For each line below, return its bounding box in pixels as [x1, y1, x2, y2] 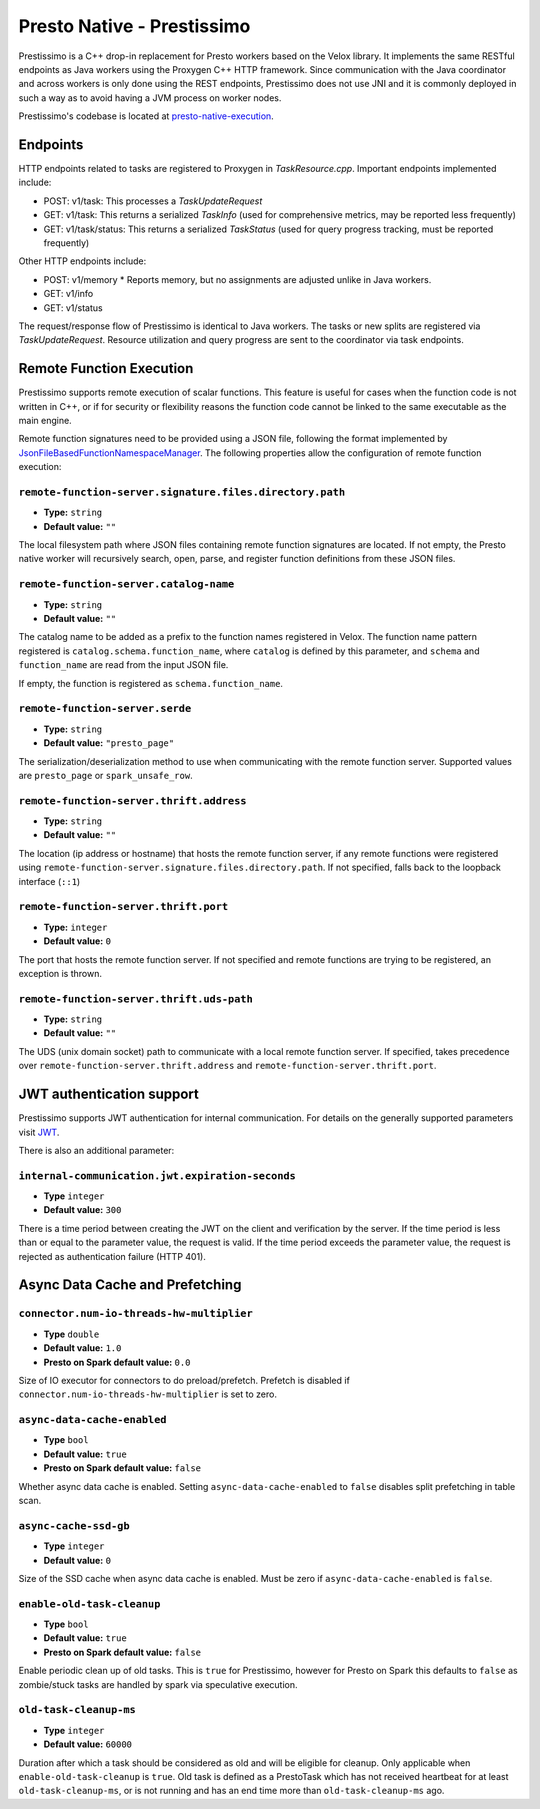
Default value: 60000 [43, 1738, 133, 1750]
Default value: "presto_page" [43, 737, 175, 749]
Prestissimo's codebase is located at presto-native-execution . [18, 110, 274, 122]
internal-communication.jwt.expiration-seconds [18, 1169, 297, 1182]
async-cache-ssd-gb [18, 1519, 130, 1532]
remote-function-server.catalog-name [18, 578, 235, 591]
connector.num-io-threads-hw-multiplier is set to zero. [18, 1388, 277, 1400]
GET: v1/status [43, 301, 104, 314]
